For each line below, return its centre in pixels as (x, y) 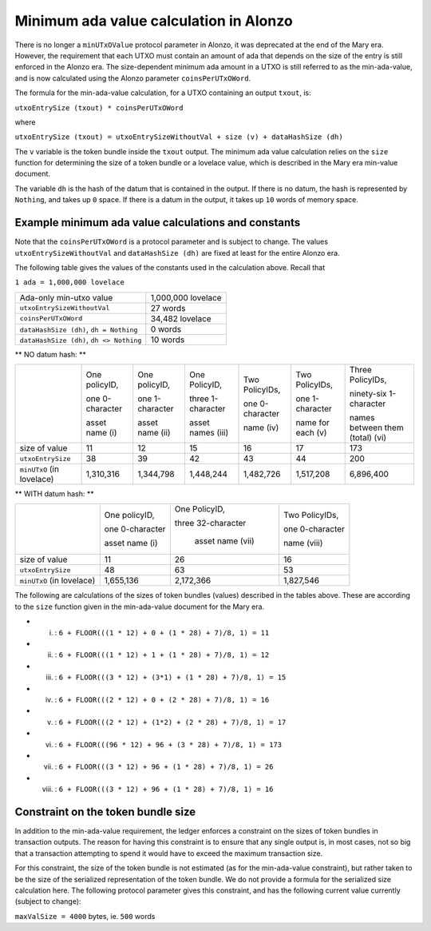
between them (376, 428)
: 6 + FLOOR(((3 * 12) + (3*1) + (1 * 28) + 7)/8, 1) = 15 (170, 677)
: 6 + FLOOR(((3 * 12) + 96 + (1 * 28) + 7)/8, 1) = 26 (164, 766)
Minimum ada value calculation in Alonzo (154, 21)
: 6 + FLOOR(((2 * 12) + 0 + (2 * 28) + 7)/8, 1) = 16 (162, 700)
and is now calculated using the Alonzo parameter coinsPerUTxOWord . (133, 78)
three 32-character (210, 523)
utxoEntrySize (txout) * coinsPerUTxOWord (99, 107)
